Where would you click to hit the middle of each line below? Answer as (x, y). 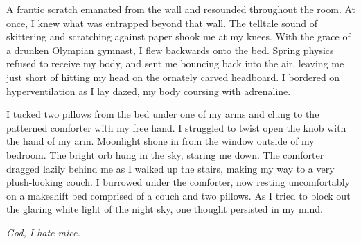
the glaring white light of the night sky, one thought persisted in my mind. (165, 209)
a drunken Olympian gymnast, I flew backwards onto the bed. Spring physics (170, 50)
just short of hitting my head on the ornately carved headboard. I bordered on (173, 77)
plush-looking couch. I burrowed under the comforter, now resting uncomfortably (178, 182)
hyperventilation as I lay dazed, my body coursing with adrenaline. (149, 90)
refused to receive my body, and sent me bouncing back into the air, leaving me (175, 63)
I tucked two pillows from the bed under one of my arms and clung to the (163, 114)
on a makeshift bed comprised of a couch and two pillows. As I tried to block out (178, 195)
